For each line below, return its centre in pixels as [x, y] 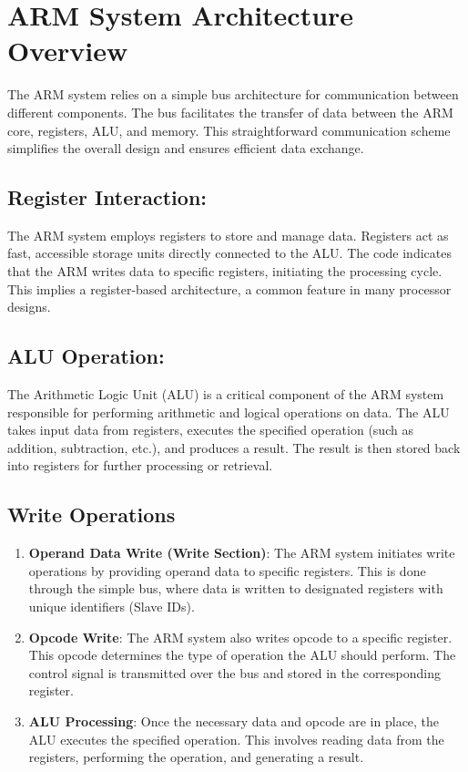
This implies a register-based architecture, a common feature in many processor [229, 288]
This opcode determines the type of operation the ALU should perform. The [242, 655]
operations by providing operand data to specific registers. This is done [227, 570]
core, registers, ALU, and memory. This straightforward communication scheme [229, 130]
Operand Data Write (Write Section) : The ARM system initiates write [242, 553]
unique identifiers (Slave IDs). [112, 607]
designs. [29, 307]
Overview [68, 51]
